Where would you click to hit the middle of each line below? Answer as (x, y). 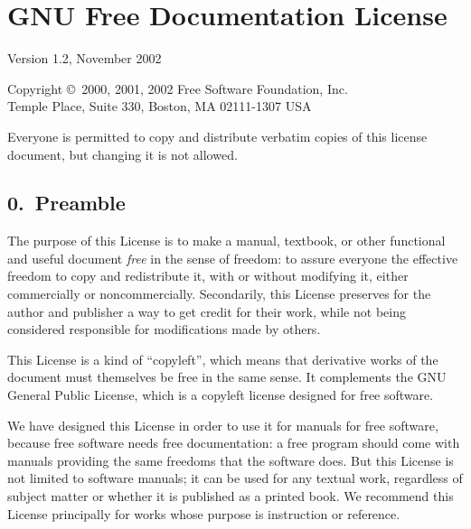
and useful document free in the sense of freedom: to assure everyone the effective (233, 258)
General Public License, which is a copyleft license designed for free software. (221, 395)
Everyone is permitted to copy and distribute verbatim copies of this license (217, 136)
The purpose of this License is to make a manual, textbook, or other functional (226, 241)
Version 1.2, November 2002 (85, 58)
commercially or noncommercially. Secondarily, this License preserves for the (219, 294)
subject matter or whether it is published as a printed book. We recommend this (231, 496)
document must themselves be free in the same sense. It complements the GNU (227, 377)
